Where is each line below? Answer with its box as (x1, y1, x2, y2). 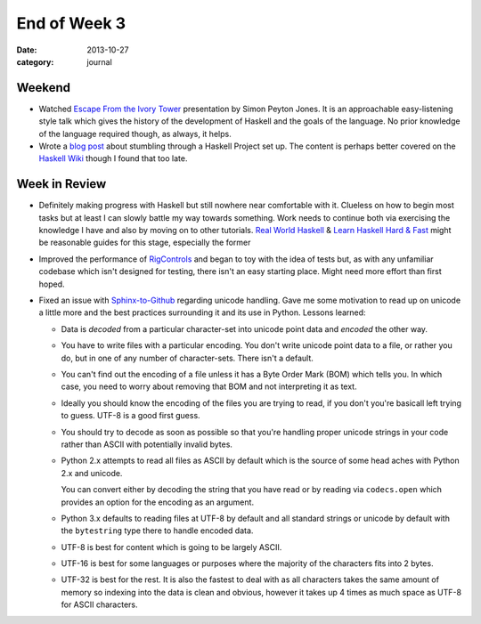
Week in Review (16, 176, 107, 191)
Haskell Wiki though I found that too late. (38, 153, 188, 164)
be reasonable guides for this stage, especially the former (38, 237, 251, 248)
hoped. (38, 279, 66, 289)
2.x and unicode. (61, 467, 123, 478)
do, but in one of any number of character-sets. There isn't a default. (61, 353, 314, 363)
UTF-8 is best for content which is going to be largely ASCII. (61, 541, 282, 552)
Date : (16, 45, 37, 55)
